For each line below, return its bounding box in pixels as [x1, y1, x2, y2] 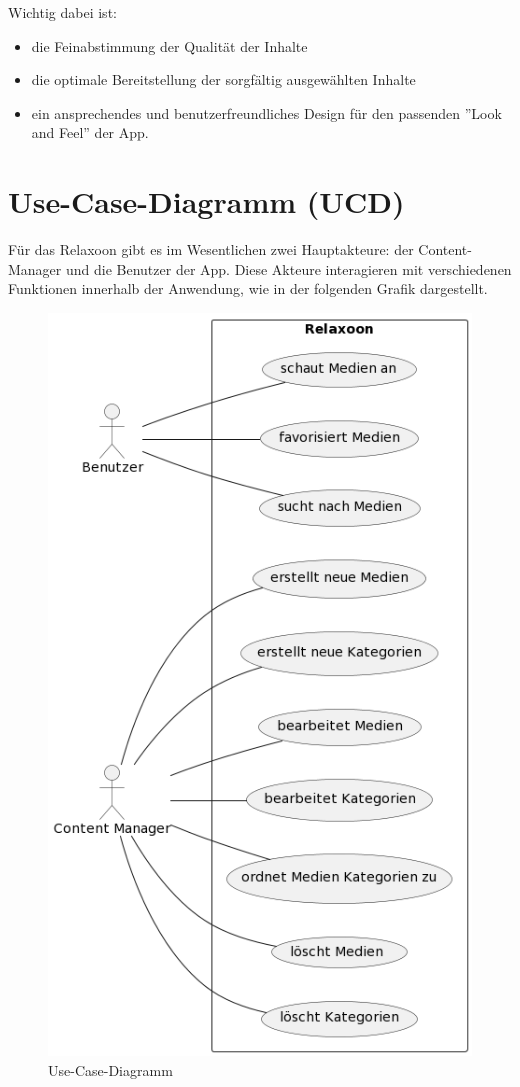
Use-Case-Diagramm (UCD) [8, 181, 405, 222]
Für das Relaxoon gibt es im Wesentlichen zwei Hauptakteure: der [8, 239, 414, 260]
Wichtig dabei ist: [8, 2, 117, 22]
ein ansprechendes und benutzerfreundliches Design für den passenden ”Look [31, 102, 502, 123]
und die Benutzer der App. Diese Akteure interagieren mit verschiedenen [65, 258, 512, 279]
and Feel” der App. [31, 122, 149, 143]
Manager [8, 258, 62, 279]
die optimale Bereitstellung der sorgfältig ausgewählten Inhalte [31, 69, 416, 90]
